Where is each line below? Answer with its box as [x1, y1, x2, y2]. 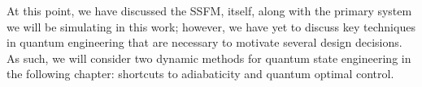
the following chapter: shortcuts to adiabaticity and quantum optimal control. [7, 65, 394, 82]
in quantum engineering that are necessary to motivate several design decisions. [7, 34, 402, 51]
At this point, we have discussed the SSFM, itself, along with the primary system [7, 2, 412, 19]
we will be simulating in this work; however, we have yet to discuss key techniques [7, 18, 415, 35]
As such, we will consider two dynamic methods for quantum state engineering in [7, 49, 411, 66]
